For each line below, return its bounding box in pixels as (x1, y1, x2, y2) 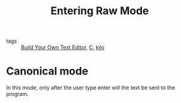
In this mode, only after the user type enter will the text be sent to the (6, 84, 175, 91)
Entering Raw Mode (50, 4, 150, 18)
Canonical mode (6, 65, 88, 78)
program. (6, 91, 29, 98)
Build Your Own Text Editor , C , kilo (21, 44, 105, 51)
